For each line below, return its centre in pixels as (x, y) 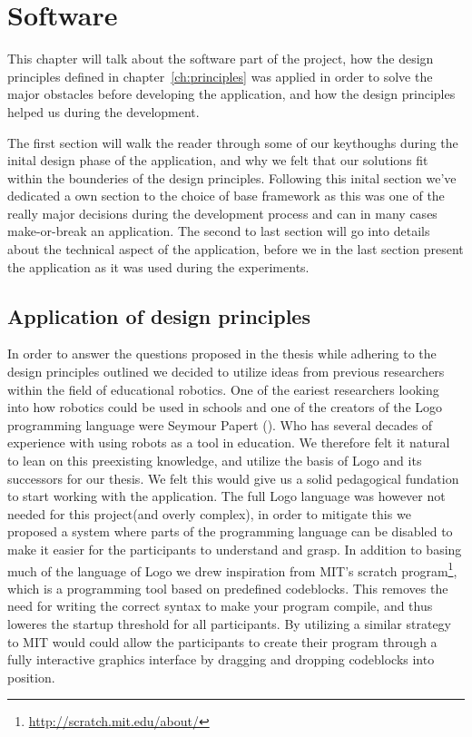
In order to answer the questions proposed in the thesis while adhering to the (222, 354)
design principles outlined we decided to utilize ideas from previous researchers (226, 372)
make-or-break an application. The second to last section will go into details (219, 231)
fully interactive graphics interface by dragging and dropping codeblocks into (221, 659)
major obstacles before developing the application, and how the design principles (231, 94)
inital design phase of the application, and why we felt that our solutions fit (218, 160)
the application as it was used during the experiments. (158, 266)
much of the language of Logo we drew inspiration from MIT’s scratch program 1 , (232, 569)
